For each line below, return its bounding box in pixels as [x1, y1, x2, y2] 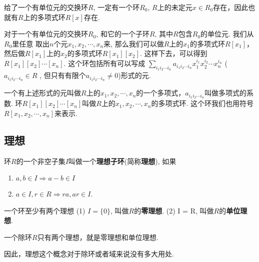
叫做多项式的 [204, 87, 247, 98]
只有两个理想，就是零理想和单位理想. [37, 231, 158, 242]
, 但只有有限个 [39, 70, 86, 80]
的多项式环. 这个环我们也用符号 [151, 98, 254, 108]
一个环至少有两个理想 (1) [4, 205, 85, 215]
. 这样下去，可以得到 [140, 48, 207, 58]
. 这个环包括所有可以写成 [63, 58, 145, 68]
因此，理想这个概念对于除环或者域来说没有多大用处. [4, 248, 174, 259]
